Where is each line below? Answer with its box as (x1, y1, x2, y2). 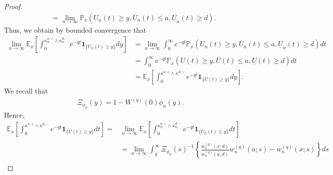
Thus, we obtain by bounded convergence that (4, 24, 147, 35)
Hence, (4, 109, 25, 120)
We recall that (4, 85, 48, 96)
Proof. (4, 1, 23, 11)
